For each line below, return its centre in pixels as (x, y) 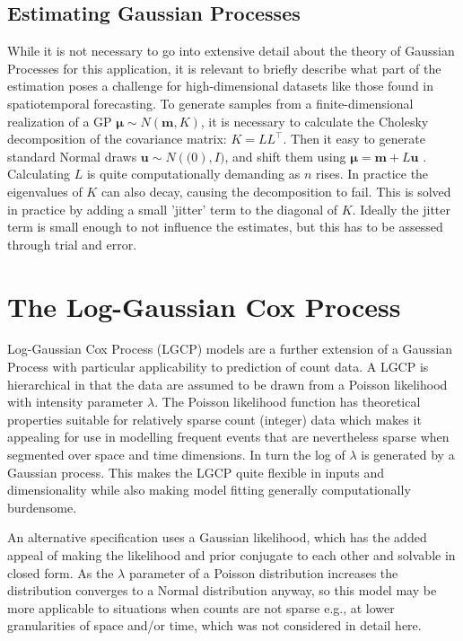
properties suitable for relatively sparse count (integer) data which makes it (214, 419)
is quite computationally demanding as (193, 174)
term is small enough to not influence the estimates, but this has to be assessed (225, 227)
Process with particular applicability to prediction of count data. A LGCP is (218, 367)
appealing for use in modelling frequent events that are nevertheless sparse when (228, 437)
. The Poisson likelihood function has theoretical (288, 402)
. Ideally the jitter (401, 209)
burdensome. (42, 507)
